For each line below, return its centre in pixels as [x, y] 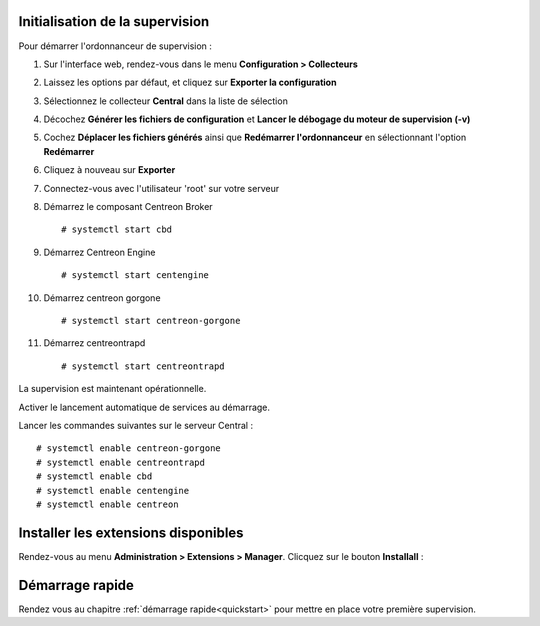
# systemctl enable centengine [113, 490]
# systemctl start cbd [117, 229]
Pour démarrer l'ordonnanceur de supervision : [115, 46]
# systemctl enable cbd [94, 476]
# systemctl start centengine [135, 275]
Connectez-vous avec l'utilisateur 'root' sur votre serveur [161, 188]
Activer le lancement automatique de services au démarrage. [144, 407]
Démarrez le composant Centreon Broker [128, 207]
